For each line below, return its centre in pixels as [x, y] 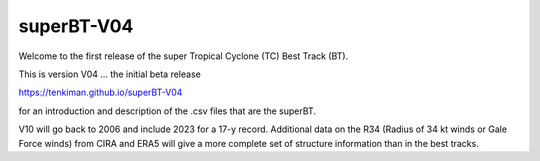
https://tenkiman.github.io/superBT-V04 [100, 92]
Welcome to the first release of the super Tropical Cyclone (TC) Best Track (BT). [183, 56]
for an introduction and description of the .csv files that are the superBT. [167, 111]
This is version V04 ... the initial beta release [110, 74]
